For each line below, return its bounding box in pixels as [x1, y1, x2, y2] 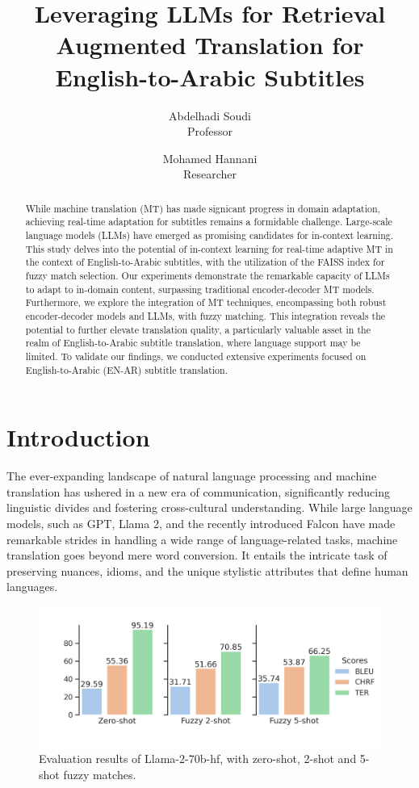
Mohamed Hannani [162, 149, 258, 166]
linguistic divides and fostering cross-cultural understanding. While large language [6, 499, 413, 516]
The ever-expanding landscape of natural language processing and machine [6, 467, 377, 484]
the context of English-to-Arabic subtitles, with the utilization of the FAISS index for [25, 255, 385, 269]
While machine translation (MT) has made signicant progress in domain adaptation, [25, 201, 380, 215]
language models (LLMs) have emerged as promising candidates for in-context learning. [25, 228, 394, 241]
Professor [186, 123, 233, 140]
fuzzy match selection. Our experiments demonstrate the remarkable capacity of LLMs [25, 268, 390, 282]
